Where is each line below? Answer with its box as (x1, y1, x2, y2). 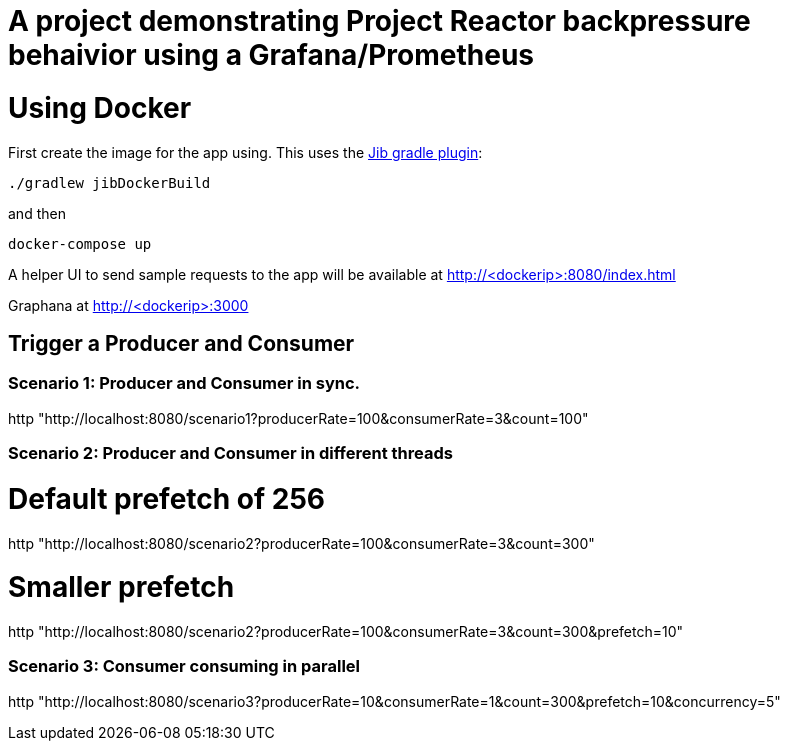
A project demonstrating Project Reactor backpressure (8, 4, 751, 38)
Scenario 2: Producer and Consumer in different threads (8, 443, 453, 464)
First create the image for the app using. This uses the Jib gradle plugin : (8, 143, 483, 161)
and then (8, 204, 66, 222)
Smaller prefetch (8, 570, 235, 605)
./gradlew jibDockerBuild (8, 174, 211, 191)
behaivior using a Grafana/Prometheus (8, 38, 535, 72)
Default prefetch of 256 (8, 481, 326, 516)
